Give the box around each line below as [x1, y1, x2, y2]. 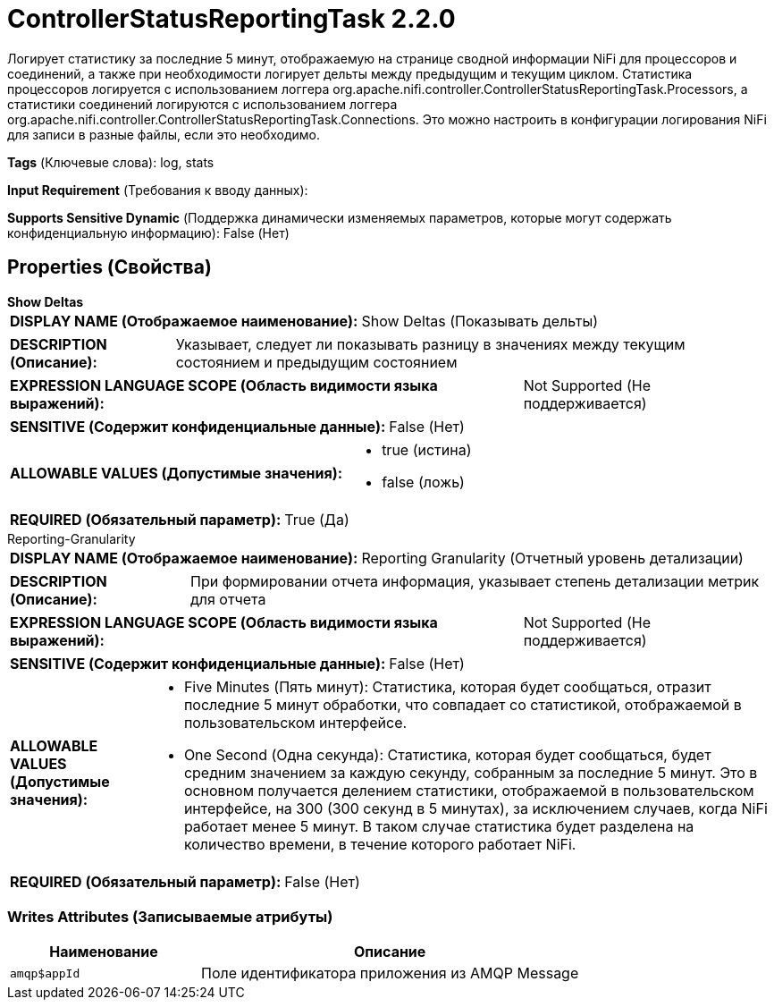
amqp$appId [10, 966, 80, 980]
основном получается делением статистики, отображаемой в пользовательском [183, 781, 754, 800]
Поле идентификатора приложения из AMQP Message [201, 964, 579, 983]
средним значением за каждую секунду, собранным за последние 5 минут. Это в [183, 763, 758, 782]
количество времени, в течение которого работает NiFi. [183, 834, 576, 853]
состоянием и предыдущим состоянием [175, 352, 458, 371]
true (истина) [382, 440, 472, 459]
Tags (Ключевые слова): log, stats [7, 154, 215, 170]
